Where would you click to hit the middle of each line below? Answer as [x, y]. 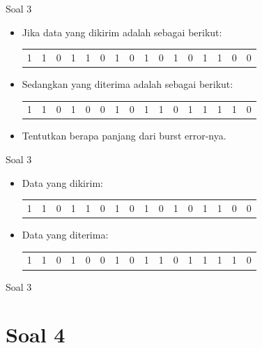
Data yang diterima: [65, 235]
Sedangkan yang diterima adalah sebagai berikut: [128, 84]
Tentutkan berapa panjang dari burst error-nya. [124, 136]
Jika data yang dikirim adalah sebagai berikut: [122, 32]
